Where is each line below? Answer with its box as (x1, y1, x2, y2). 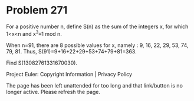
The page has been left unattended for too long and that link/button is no (6, 82, 183, 89)
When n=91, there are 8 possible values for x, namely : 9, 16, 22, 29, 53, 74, (6, 42, 189, 49)
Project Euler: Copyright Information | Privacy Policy (6, 70, 133, 78)
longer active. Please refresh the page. (6, 88, 101, 95)
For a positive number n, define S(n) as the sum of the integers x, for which (6, 23, 189, 30)
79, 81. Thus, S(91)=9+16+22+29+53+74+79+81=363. (6, 48, 137, 55)
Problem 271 (6, 4, 68, 17)
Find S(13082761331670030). (6, 59, 78, 66)
